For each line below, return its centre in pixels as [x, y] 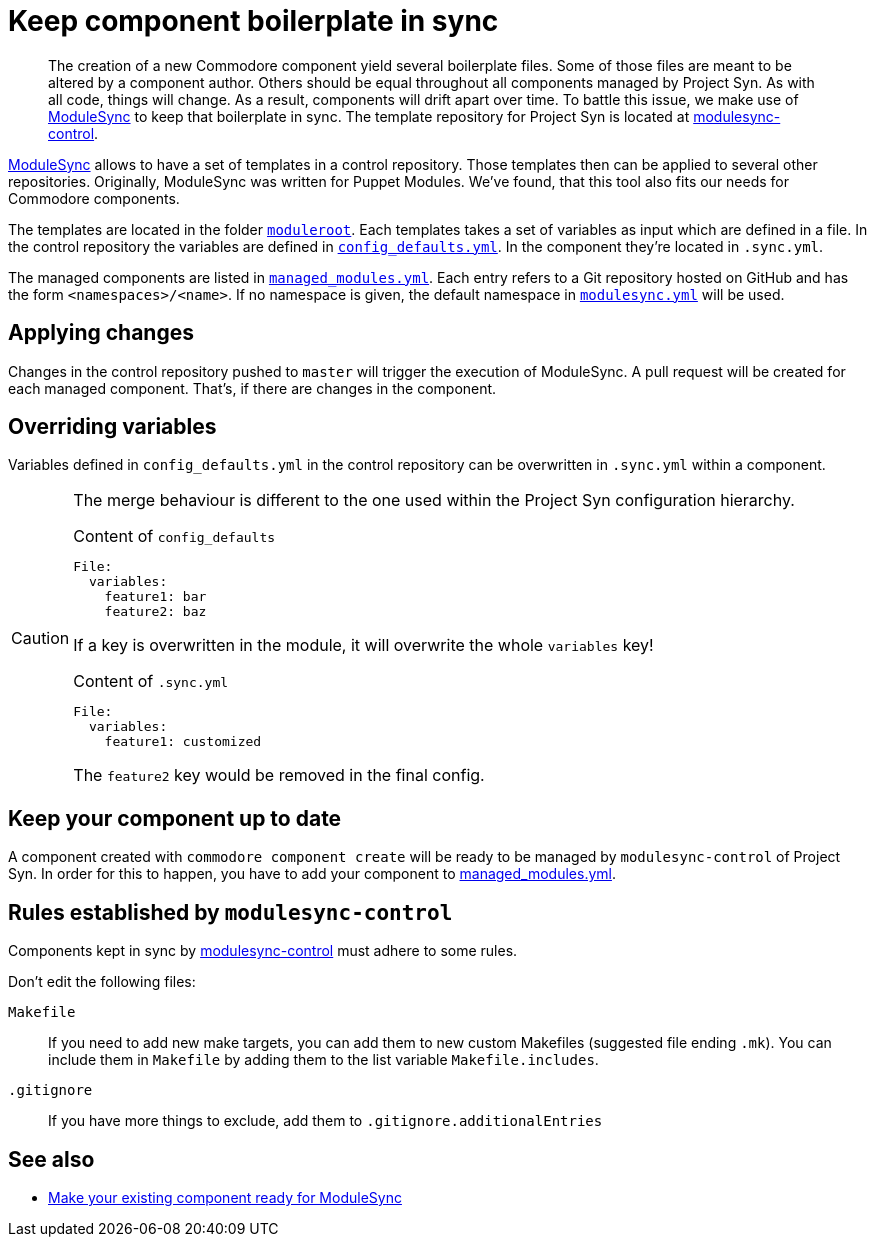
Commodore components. [94, 198]
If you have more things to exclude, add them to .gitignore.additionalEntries [325, 1121]
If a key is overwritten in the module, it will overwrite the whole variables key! [363, 645]
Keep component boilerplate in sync [253, 21]
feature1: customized [183, 742]
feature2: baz [155, 612]
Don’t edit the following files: [102, 982]
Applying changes [101, 333]
